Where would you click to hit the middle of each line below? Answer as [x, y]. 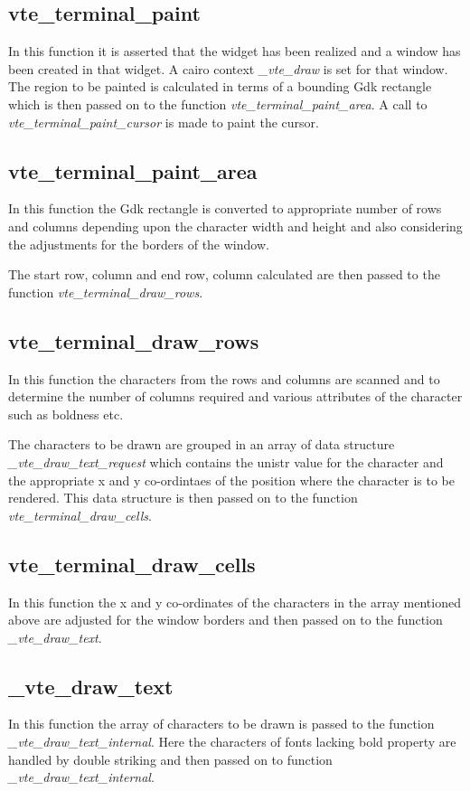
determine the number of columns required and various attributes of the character [235, 396]
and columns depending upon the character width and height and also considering [235, 226]
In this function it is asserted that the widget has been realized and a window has [235, 51]
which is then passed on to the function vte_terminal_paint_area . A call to [218, 104]
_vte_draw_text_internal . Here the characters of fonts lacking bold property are [232, 742]
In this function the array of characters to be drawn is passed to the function [221, 724]
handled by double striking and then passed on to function [170, 759]
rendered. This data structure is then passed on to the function [183, 498]
